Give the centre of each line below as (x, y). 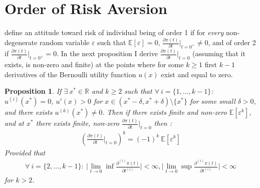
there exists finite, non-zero (77, 123)
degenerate (21, 42)
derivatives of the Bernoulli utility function (70, 74)
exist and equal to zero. (197, 74)
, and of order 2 (232, 42)
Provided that (25, 152)
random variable (65, 42)
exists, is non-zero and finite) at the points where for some (94, 64)
